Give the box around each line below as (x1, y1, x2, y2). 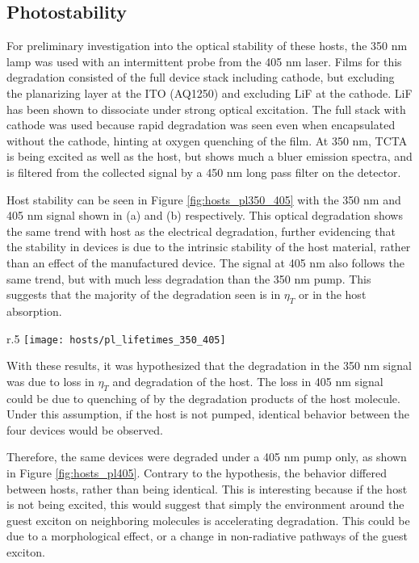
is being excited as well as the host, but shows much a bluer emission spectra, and (6, 148, 413, 165)
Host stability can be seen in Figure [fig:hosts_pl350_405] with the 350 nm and (6, 191, 401, 208)
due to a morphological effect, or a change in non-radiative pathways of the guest (6, 527, 408, 544)
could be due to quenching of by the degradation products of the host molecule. (6, 389, 400, 406)
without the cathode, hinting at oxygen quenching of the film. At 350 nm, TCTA (6, 132, 408, 149)
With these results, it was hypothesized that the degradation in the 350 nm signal (6, 357, 412, 374)
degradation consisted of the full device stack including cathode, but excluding (6, 69, 395, 86)
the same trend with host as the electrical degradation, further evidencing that (6, 222, 396, 239)
